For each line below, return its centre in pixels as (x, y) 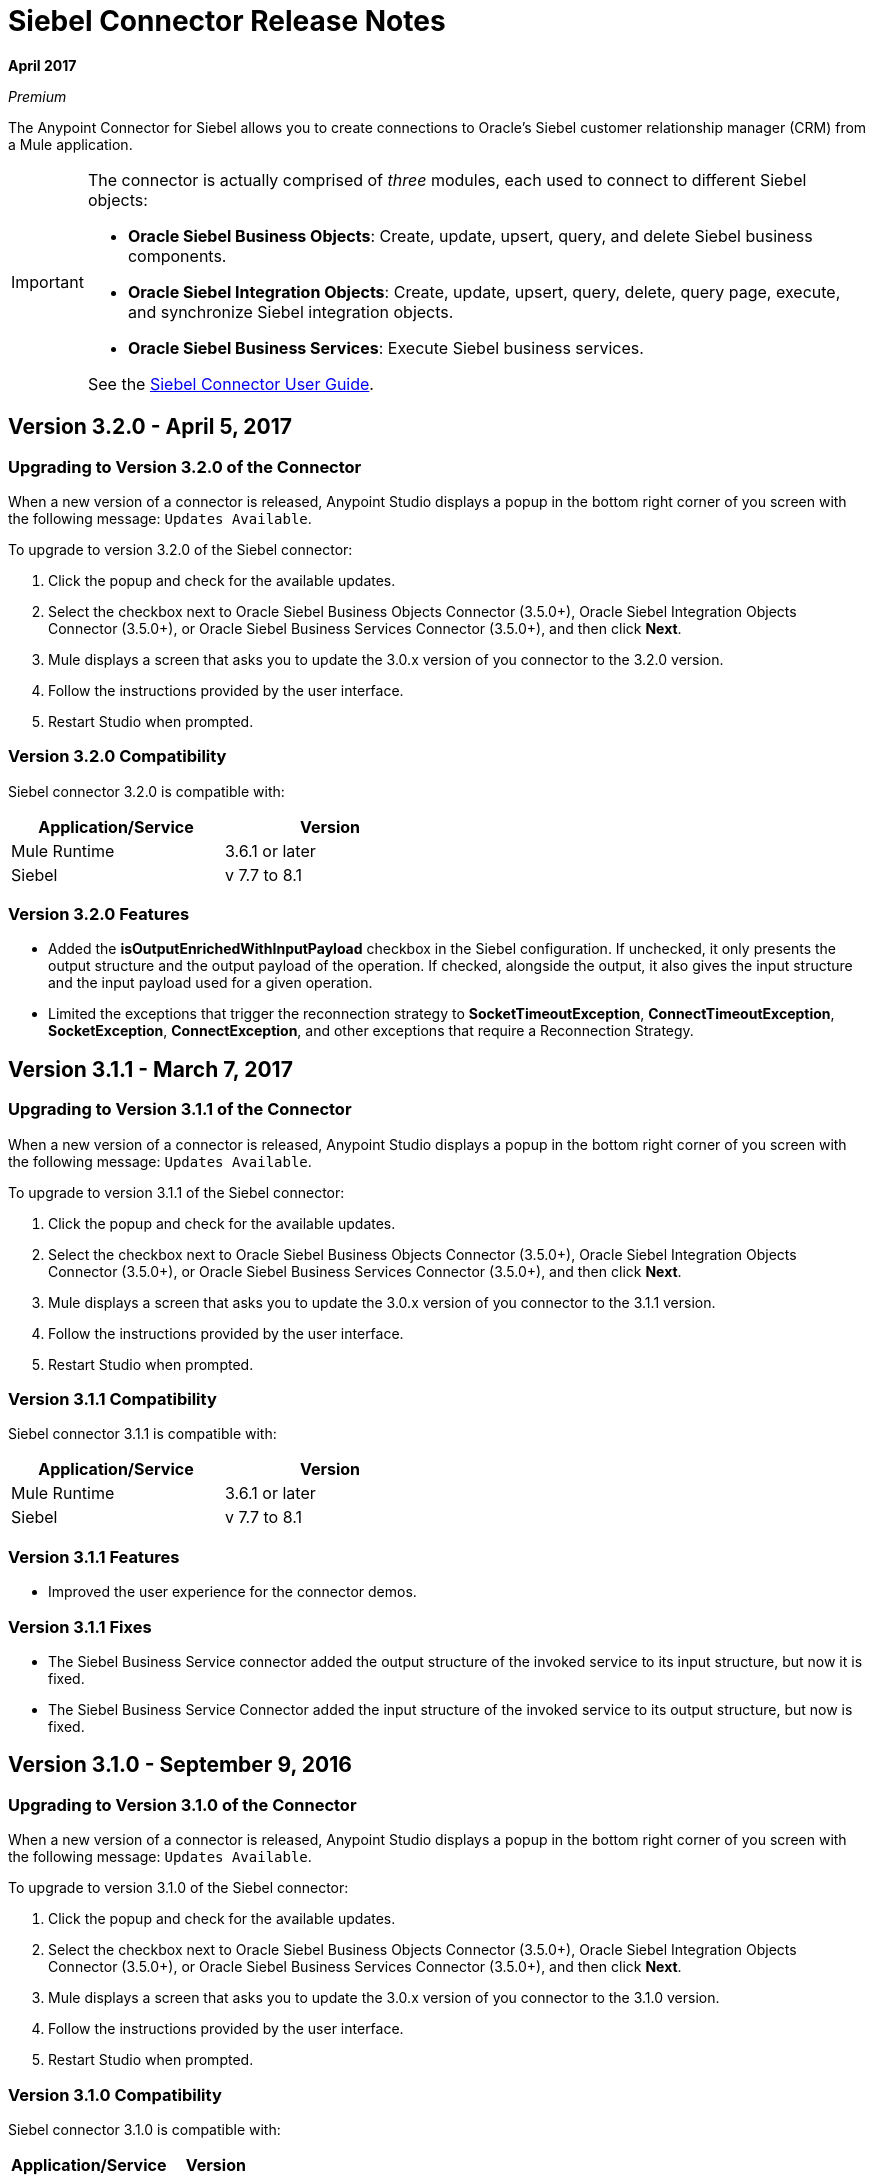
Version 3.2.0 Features (99, 914)
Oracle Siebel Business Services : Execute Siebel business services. (385, 347)
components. (177, 255)
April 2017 (42, 65)
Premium (37, 96)
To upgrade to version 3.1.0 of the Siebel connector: (178, 1888)
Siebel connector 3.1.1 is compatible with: (142, 1434)
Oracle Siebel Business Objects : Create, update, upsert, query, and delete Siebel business (470, 235)
